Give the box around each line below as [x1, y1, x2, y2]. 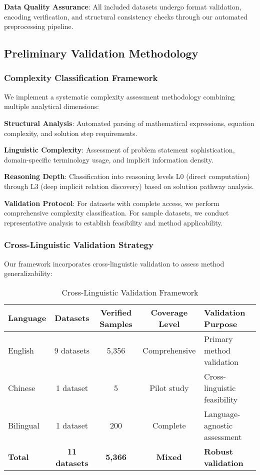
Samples [99, 317, 132, 329]
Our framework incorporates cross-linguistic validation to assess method [4, 258, 224, 268]
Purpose [204, 317, 237, 329]
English [8, 344, 34, 356]
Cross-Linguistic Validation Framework [61, 286, 198, 298]
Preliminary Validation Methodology [4, 45, 198, 61]
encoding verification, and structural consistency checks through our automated [4, 11, 248, 21]
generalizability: [4, 268, 52, 278]
